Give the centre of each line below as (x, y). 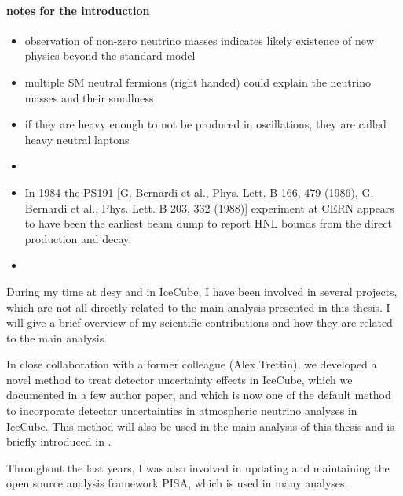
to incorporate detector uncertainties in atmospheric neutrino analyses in (182, 411)
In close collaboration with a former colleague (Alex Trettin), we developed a (192, 364)
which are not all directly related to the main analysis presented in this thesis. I (198, 307)
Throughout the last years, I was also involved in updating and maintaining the (198, 467)
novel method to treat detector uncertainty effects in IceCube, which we (180, 379)
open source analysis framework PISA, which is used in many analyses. (177, 483)
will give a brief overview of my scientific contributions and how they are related (200, 322)
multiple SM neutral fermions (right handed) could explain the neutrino (198, 81)
